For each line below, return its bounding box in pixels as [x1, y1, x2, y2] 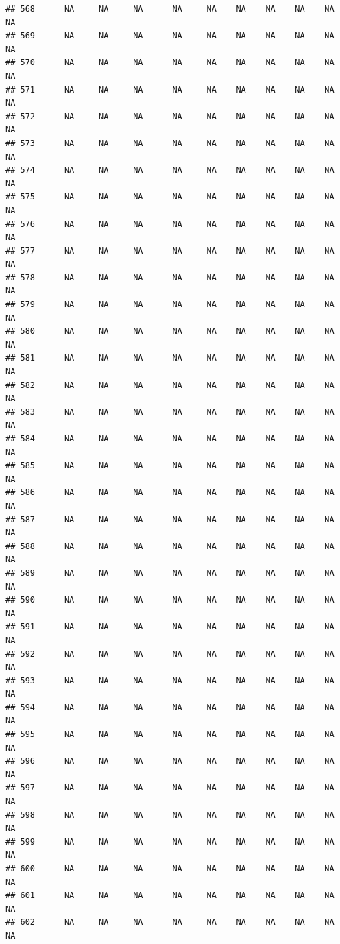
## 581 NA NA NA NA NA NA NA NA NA [5, 353, 335, 363]
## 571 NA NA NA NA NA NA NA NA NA [5, 84, 335, 95]
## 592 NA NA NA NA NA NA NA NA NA [5, 649, 335, 659]
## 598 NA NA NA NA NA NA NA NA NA [5, 810, 335, 820]
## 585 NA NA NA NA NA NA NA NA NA [5, 461, 335, 471]
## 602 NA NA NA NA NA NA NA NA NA [5, 917, 335, 928]
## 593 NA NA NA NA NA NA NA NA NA [5, 675, 335, 686]
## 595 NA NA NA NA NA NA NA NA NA [5, 729, 335, 740]
